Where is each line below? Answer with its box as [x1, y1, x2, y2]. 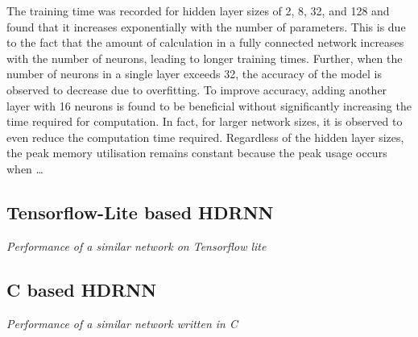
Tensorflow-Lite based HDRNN [6, 199, 274, 224]
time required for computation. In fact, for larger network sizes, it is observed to [6, 113, 403, 130]
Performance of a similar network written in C [6, 314, 238, 331]
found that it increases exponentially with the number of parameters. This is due [6, 18, 406, 35]
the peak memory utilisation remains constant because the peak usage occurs [6, 144, 387, 161]
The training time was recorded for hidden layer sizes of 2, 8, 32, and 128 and [6, 2, 390, 19]
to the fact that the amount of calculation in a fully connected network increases [6, 34, 404, 51]
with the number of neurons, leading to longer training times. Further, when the [6, 49, 403, 66]
